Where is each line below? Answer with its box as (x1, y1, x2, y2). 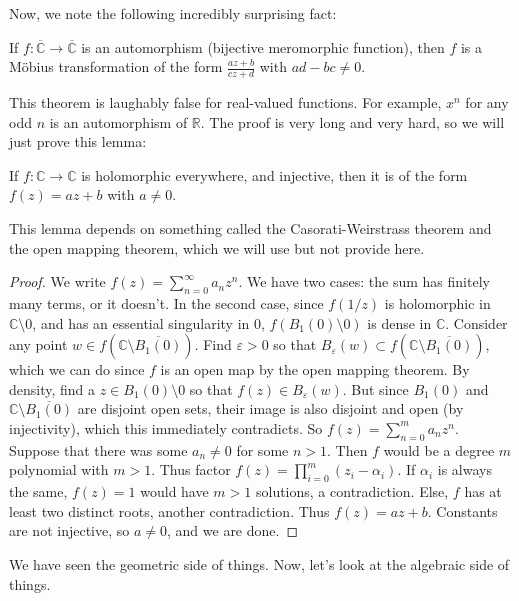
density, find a (9, 378, 96, 399)
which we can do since (9, 359, 145, 380)
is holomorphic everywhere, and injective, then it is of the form (81, 164, 468, 185)
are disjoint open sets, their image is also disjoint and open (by (77, 398, 464, 419)
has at (464, 481, 502, 502)
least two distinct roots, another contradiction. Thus (9, 500, 330, 521)
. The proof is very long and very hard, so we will (200, 111, 505, 132)
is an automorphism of (49, 111, 188, 132)
